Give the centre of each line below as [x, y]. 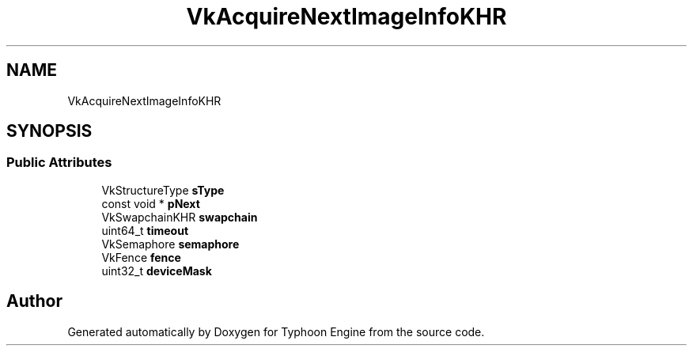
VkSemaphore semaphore [170, 244]
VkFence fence [141, 257]
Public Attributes [59, 163]
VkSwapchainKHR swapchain [180, 217]
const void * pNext [151, 203]
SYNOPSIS [49, 131]
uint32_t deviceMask [157, 271]
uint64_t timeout [145, 230]
